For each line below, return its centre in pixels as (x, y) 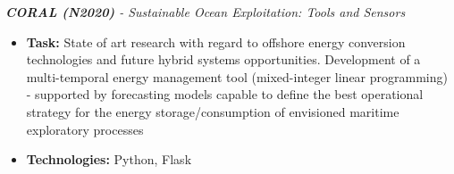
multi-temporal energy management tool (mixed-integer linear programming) (237, 76)
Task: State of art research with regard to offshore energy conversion (216, 41)
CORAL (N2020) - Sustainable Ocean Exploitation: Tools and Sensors (206, 12)
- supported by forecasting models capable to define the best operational (225, 94)
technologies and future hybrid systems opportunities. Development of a (223, 59)
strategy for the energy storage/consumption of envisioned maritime (213, 111)
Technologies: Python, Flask (109, 159)
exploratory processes (85, 129)
